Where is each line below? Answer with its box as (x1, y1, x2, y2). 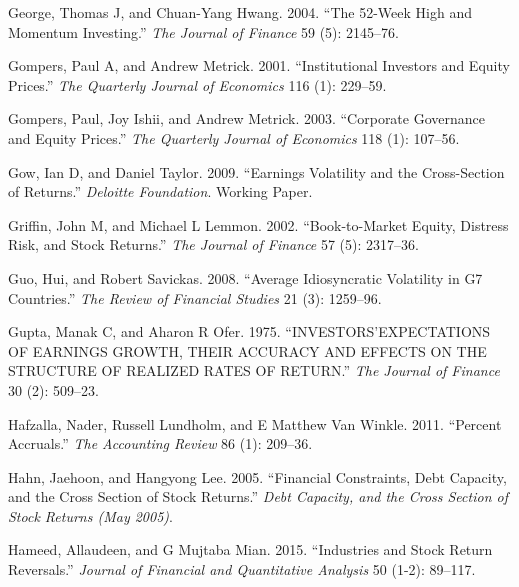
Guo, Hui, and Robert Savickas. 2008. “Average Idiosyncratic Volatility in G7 (8, 267, 483, 288)
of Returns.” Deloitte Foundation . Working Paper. (8, 181, 313, 202)
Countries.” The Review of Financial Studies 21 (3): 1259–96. (8, 287, 382, 308)
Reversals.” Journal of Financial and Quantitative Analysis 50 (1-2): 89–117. (8, 559, 476, 580)
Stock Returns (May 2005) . (8, 505, 173, 526)
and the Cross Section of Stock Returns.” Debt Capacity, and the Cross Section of (8, 486, 508, 507)
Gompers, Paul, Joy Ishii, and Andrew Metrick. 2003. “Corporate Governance (8, 108, 485, 129)
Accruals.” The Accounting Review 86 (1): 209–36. (8, 433, 313, 454)
